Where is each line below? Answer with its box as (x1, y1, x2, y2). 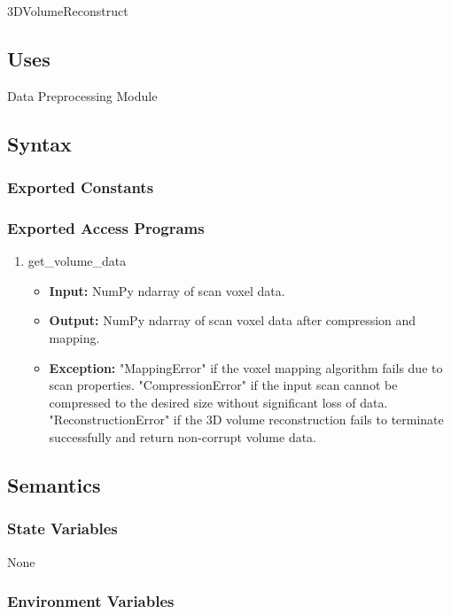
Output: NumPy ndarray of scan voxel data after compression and (49, 311, 416, 330)
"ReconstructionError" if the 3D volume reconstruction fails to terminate (49, 410, 444, 429)
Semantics (7, 470, 101, 498)
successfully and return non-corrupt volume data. (49, 427, 317, 446)
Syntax (7, 129, 72, 157)
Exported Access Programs (7, 216, 205, 238)
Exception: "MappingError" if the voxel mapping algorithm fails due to (49, 358, 443, 377)
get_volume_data (27, 252, 127, 270)
